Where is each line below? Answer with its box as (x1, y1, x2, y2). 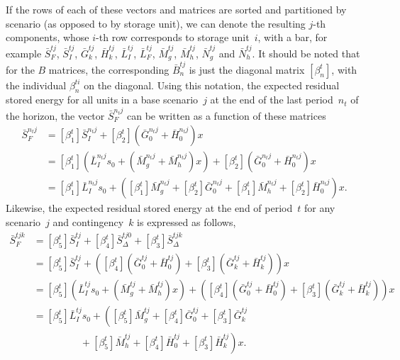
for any (304, 201, 335, 215)
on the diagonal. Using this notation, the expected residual (84, 77, 340, 92)
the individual (6, 77, 67, 92)
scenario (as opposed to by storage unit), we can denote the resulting (6, 16, 306, 30)
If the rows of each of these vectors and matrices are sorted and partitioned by (6, 2, 347, 16)
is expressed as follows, (137, 215, 236, 230)
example (6, 45, 42, 60)
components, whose (6, 30, 89, 45)
